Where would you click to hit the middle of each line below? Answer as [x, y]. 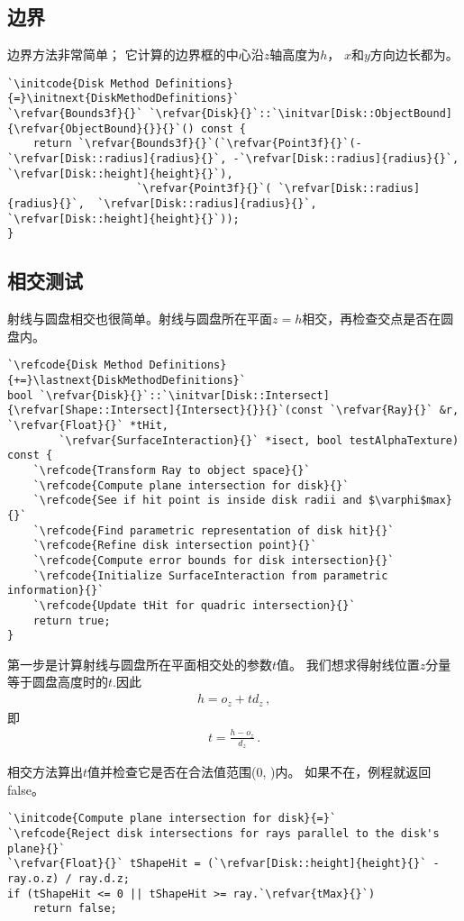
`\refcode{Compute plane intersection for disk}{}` [191, 485]
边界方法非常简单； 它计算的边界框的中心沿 [136, 55]
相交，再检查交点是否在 [372, 319]
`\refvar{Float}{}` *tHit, [88, 426]
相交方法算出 [45, 772]
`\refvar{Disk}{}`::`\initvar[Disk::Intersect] [184, 395]
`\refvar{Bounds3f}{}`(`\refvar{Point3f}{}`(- [220, 144]
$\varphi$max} [410, 501]
